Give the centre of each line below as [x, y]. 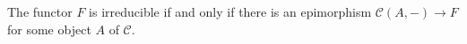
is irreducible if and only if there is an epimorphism [230, 11]
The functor [40, 11]
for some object [49, 29]
